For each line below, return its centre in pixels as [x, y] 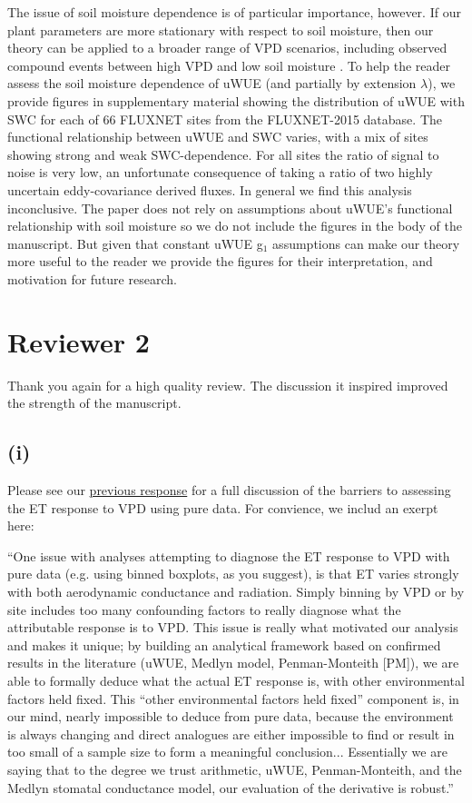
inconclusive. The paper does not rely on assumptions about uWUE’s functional [230, 208]
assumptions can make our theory [366, 243]
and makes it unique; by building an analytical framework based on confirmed [224, 644]
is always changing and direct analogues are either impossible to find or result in [231, 734]
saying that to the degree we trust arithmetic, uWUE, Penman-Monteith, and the [235, 769]
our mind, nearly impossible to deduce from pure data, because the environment [231, 716]
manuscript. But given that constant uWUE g [135, 243]
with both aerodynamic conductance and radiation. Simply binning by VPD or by [236, 591]
